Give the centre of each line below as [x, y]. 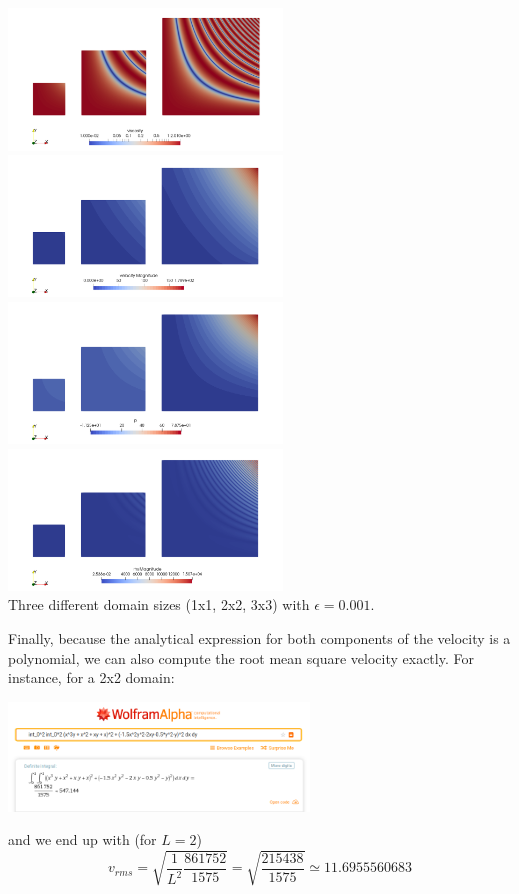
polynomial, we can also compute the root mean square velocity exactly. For [241, 657]
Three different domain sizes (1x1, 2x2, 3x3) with [159, 604]
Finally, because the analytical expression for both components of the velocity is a [259, 638]
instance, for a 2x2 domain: [91, 677]
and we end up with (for [82, 839]
